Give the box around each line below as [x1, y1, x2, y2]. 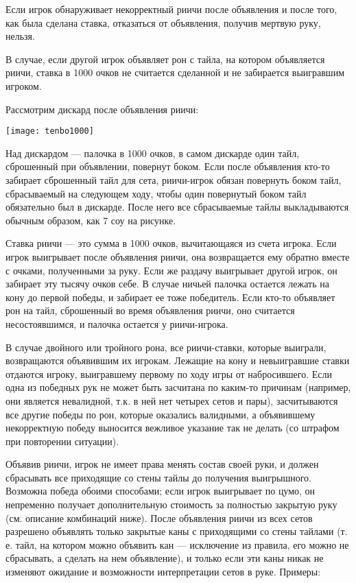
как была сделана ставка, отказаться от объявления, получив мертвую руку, [5, 15, 321, 29]
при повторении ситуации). [5, 433, 119, 448]
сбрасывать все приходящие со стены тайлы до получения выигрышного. [5, 470, 311, 484]
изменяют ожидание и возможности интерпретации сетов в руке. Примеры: [5, 564, 321, 579]
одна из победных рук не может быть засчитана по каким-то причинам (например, [5, 380, 351, 394]
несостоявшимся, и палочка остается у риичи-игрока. [5, 316, 228, 331]
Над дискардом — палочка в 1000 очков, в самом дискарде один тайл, [5, 145, 300, 160]
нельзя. [5, 29, 35, 43]
